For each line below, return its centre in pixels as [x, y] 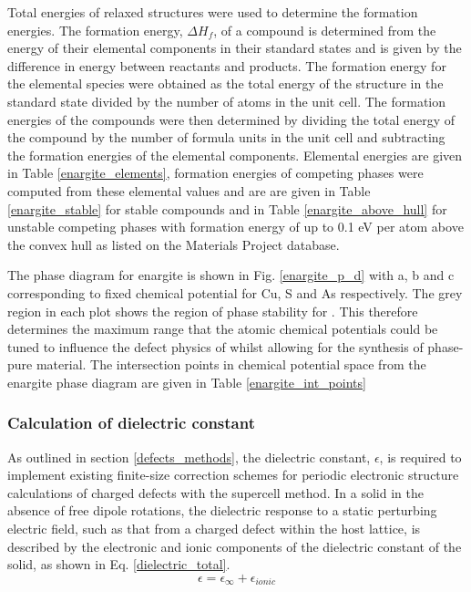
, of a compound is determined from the [325, 30]
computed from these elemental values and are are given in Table [189, 190]
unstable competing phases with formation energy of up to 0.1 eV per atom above [235, 227]
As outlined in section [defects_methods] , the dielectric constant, [189, 457]
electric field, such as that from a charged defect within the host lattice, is [214, 529]
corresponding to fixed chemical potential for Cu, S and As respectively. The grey [235, 292]
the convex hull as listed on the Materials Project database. [174, 244]
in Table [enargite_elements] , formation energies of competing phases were [215, 173]
